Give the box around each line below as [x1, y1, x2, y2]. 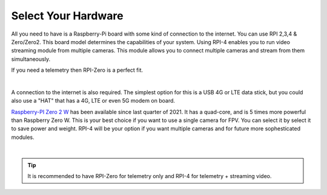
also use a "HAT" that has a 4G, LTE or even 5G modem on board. [11, 97, 176, 104]
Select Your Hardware [11, 9, 124, 22]
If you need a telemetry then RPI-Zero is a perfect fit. [11, 66, 144, 74]
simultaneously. [11, 55, 51, 63]
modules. [11, 133, 35, 141]
